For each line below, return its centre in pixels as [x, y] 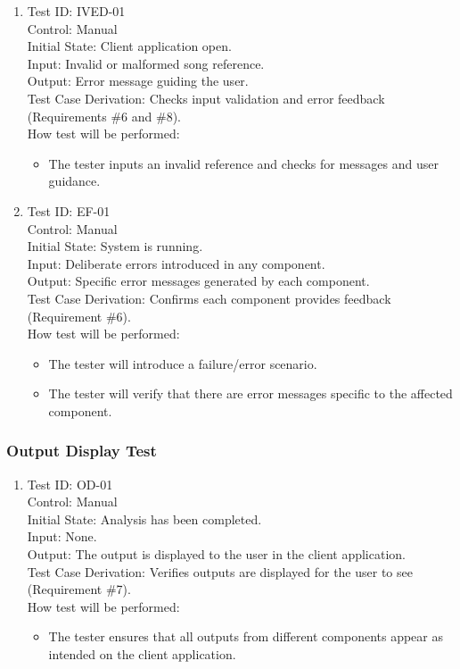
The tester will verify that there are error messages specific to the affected [251, 393]
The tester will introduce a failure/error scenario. [183, 363]
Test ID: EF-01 [69, 210]
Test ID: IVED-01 [76, 11]
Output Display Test [82, 451]
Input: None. [62, 536]
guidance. [74, 181]
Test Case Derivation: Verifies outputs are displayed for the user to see [220, 571]
